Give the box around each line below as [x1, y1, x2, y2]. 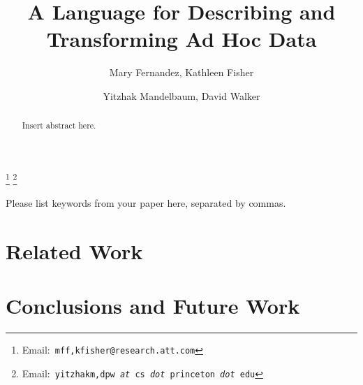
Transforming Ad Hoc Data [46, 24, 317, 53]
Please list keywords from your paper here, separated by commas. [6, 196, 286, 210]
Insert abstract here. [22, 119, 96, 131]
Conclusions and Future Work [6, 291, 300, 320]
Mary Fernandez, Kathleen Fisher [109, 65, 254, 80]
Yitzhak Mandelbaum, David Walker [103, 88, 260, 103]
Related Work [6, 236, 143, 265]
